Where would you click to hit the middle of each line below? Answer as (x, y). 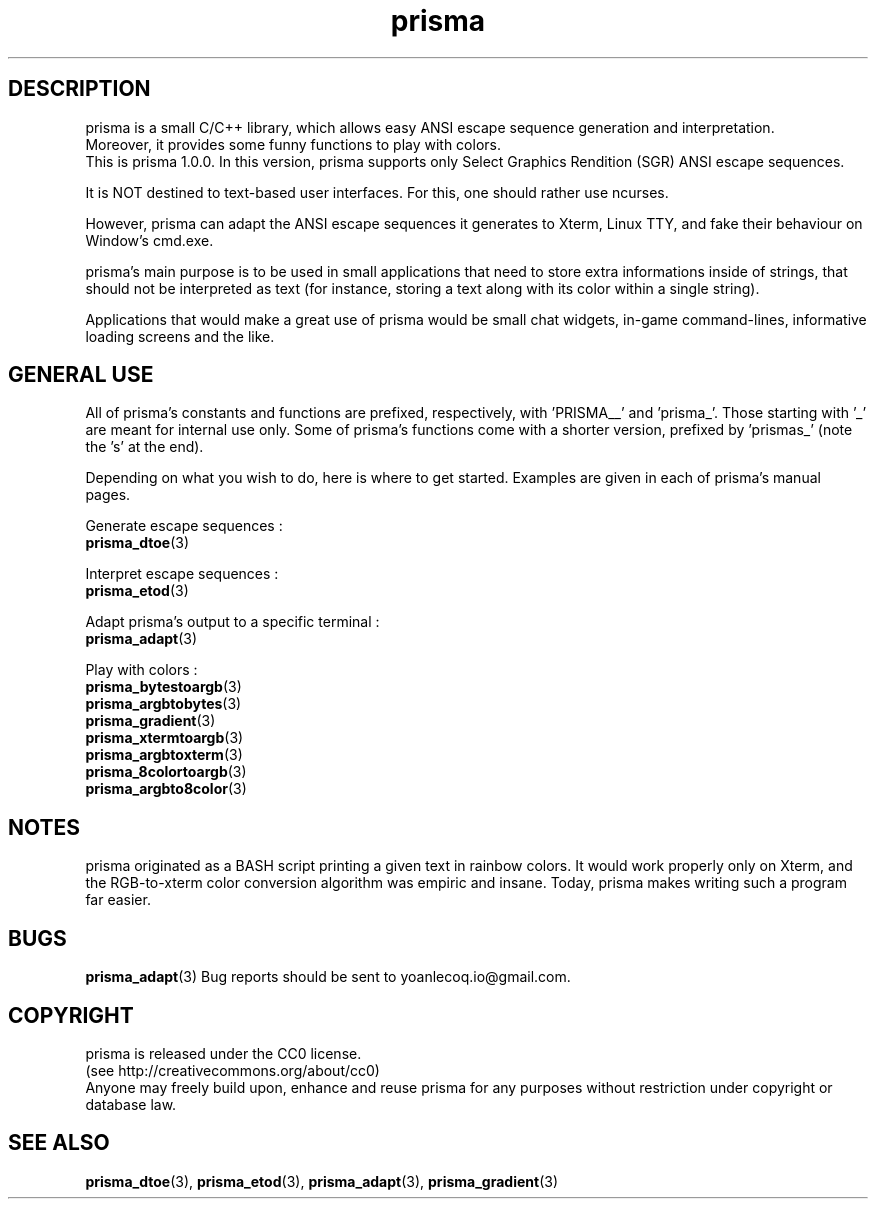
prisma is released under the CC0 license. (223, 1053)
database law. (131, 1104)
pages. (108, 495)
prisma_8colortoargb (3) (166, 772)
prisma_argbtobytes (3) (163, 704)
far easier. (118, 900)
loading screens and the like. (180, 336)
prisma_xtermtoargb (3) (164, 738)
